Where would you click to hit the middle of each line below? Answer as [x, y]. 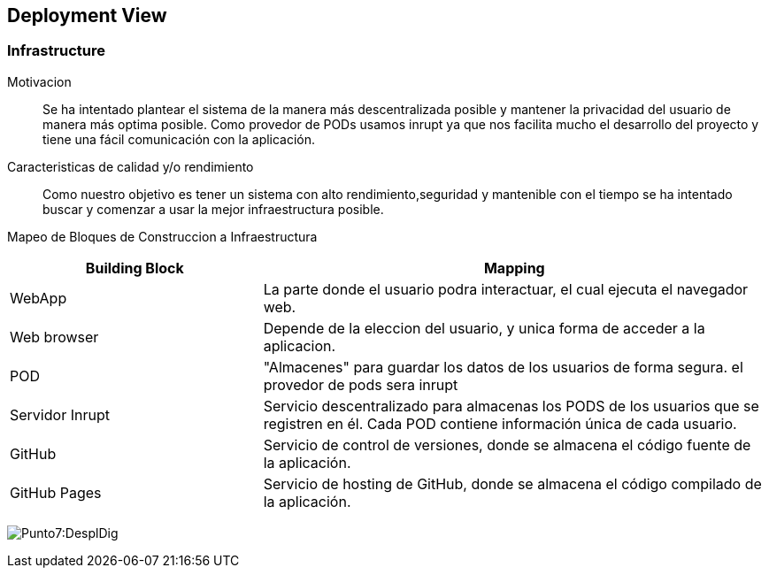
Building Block [135, 268]
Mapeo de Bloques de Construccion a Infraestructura [162, 236]
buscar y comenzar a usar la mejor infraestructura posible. [213, 209]
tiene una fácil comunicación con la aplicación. [179, 139]
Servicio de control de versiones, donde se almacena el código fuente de [507, 445]
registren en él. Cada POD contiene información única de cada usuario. [500, 423]
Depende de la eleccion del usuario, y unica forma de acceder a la [484, 328]
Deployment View [87, 15]
